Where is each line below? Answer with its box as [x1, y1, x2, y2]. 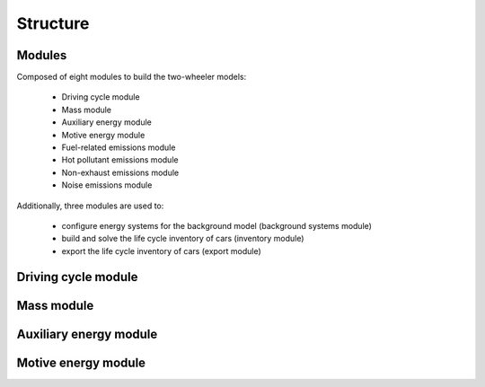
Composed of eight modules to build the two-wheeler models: [16, 72, 247, 83]
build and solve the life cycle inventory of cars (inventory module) [61, 233, 304, 244]
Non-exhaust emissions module [61, 167, 180, 178]
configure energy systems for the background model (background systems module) [61, 220, 373, 231]
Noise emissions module [61, 180, 153, 190]
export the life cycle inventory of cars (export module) [61, 245, 262, 256]
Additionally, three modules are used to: [16, 200, 164, 211]
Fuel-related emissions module [61, 142, 176, 153]
